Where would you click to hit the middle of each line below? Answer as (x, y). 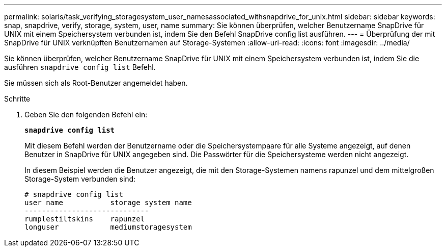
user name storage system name (108, 203)
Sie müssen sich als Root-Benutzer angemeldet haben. (96, 83)
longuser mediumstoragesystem (108, 227)
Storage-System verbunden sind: (80, 179)
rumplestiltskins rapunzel (85, 219)
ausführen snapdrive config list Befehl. (80, 67)
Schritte (17, 99)
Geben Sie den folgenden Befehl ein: (86, 115)
